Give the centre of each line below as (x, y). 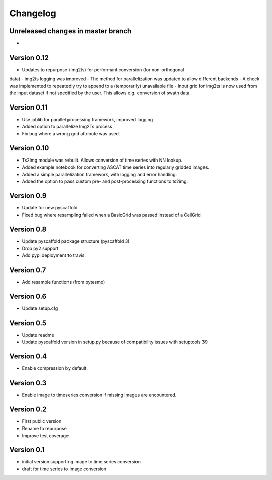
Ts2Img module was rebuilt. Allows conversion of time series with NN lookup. (102, 160)
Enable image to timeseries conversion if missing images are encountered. (99, 395)
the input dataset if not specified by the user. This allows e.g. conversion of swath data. (100, 93)
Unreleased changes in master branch (71, 31)
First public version (42, 421)
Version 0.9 (28, 196)
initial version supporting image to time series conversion (81, 462)
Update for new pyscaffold (50, 207)
